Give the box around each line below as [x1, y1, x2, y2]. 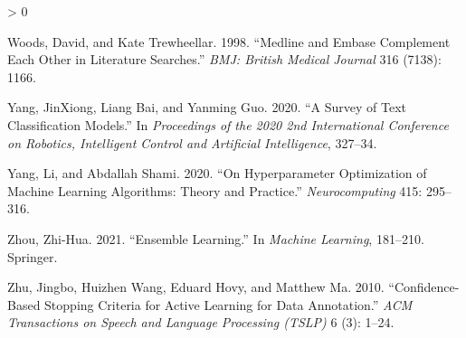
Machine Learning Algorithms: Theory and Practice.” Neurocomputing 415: [7, 181, 423, 200]
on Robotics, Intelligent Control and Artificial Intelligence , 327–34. [7, 133, 377, 152]
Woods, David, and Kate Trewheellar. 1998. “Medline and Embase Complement [7, 32, 451, 51]
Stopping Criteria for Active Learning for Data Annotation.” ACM [44, 295, 413, 314]
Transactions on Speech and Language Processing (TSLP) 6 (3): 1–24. [7, 313, 395, 332]
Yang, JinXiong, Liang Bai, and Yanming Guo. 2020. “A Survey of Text [7, 98, 407, 117]
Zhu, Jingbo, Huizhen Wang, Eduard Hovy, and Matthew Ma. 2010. [7, 277, 385, 296]
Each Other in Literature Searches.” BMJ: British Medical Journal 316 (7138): [7, 50, 442, 69]
